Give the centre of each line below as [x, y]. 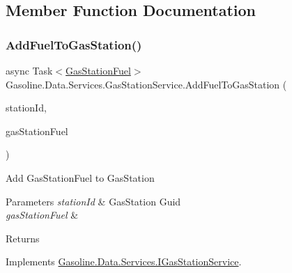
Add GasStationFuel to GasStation [80, 177]
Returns [23, 238]
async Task [29, 70]
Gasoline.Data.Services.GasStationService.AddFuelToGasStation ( [146, 84]
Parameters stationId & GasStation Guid [93, 201]
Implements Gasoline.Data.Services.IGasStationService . [124, 262]
